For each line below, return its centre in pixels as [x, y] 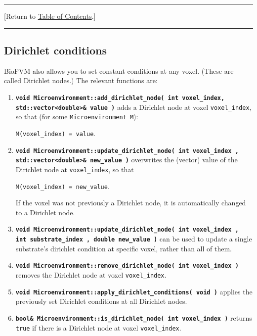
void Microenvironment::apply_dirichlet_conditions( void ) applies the [134, 291]
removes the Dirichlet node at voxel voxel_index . [91, 274]
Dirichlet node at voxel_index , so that [75, 169]
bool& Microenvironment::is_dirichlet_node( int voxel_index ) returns [134, 317]
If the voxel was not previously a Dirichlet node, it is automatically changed [131, 203]
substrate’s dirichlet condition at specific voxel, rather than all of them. [124, 248]
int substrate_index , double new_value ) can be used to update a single [134, 239]
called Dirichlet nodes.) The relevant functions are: [81, 80]
